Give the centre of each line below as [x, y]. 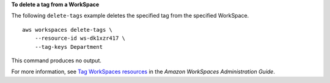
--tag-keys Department [69, 47]
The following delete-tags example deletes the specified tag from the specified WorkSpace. [130, 16]
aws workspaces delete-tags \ [68, 30]
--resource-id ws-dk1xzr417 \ [80, 38]
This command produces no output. [57, 60]
